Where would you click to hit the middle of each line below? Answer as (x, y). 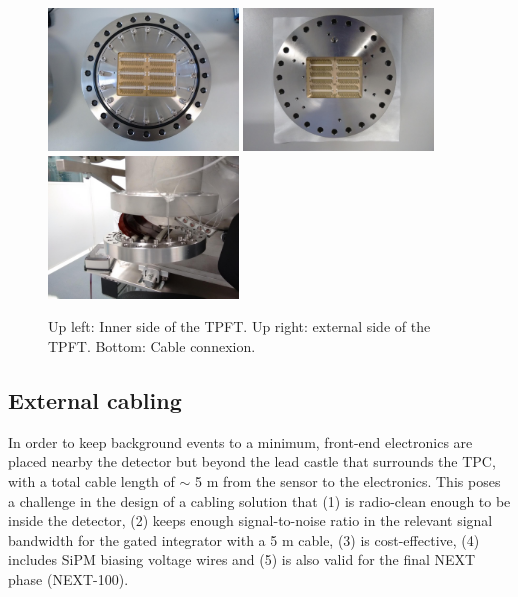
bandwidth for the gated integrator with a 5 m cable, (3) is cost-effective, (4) (244, 539)
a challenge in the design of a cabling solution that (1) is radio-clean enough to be (259, 500)
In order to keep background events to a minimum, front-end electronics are (240, 441)
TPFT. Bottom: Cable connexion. (152, 345)
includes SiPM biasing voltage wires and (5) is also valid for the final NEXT (242, 559)
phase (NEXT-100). (68, 578)
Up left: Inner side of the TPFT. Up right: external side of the (239, 326)
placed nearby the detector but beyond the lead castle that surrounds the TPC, (252, 461)
